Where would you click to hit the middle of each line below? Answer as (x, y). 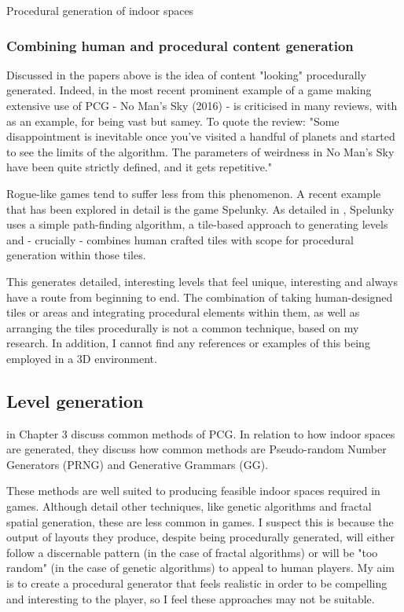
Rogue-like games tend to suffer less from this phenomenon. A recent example (194, 193)
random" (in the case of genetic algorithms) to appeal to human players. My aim (201, 568)
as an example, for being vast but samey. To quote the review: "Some (173, 121)
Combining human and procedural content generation (180, 45)
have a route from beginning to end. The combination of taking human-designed (200, 297)
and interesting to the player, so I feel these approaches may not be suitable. (191, 598)
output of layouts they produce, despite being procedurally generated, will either (200, 537)
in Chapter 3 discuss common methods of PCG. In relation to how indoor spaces (201, 433)
